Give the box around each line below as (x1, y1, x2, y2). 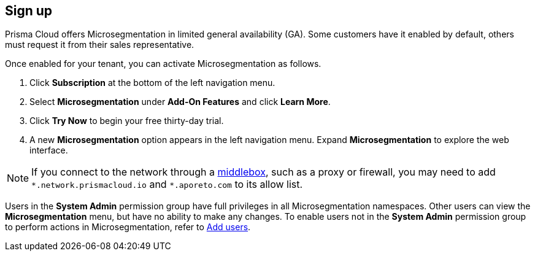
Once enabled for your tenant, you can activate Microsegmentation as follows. (5, 58, 321, 69)
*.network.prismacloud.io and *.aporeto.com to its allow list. (31, 178, 303, 191)
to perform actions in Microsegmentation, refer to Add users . (5, 222, 251, 233)
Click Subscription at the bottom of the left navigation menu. (29, 77, 275, 88)
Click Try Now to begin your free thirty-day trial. (29, 115, 224, 126)
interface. (29, 145, 68, 156)
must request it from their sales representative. (5, 39, 194, 50)
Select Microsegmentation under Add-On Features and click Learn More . (29, 96, 331, 107)
